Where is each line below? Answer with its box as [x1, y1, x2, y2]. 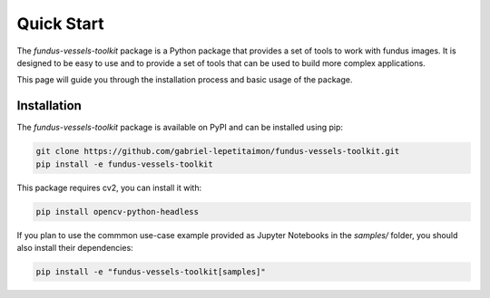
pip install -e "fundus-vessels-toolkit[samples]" [35, 266, 267, 276]
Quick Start [16, 14, 104, 34]
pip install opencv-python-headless [35, 207, 200, 216]
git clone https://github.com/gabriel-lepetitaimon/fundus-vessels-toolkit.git [35, 146, 400, 157]
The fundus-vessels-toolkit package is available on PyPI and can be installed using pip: [16, 122, 344, 133]
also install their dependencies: [16, 242, 133, 253]
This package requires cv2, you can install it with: [16, 182, 202, 193]
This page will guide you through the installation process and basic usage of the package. [16, 74, 353, 85]
